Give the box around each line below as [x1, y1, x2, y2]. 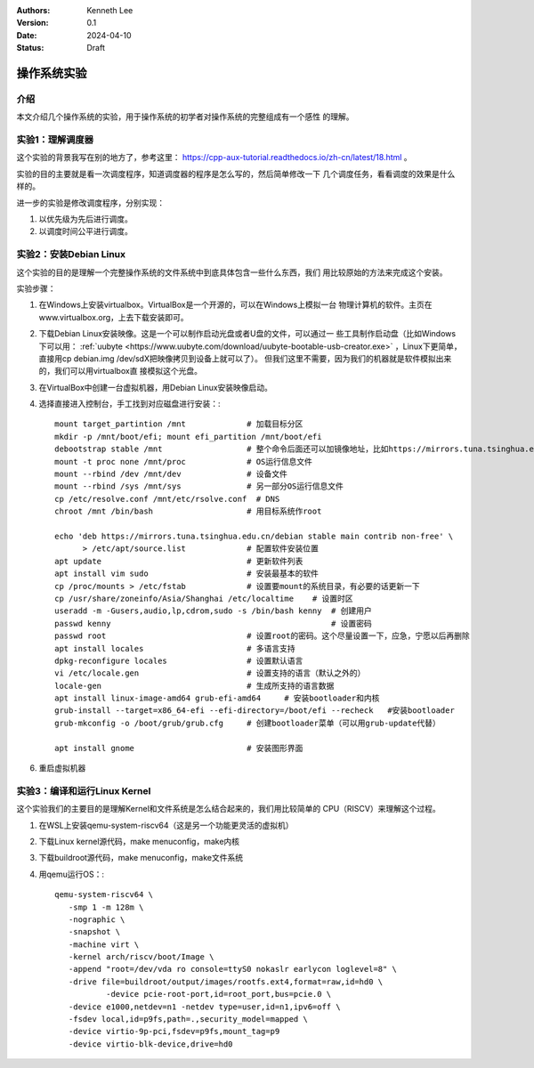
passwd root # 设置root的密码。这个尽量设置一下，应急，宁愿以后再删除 [54, 631, 471, 641]
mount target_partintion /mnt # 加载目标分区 [54, 419, 303, 429]
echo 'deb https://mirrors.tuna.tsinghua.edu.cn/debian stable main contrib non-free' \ [54, 530, 454, 541]
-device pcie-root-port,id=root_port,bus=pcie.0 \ [105, 989, 332, 999]
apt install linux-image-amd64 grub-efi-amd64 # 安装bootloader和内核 [54, 693, 380, 703]
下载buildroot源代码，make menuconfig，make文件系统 [38, 853, 244, 863]
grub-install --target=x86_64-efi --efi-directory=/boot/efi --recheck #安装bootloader [54, 706, 456, 716]
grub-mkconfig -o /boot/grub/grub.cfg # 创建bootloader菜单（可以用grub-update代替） [54, 717, 441, 728]
